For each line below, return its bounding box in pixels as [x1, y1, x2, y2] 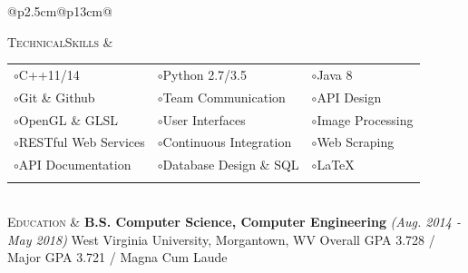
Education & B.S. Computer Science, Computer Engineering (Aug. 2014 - [7, 212, 461, 231]
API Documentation [18, 155, 132, 174]
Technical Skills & [7, 32, 113, 51]
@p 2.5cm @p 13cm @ [7, 2, 112, 20]
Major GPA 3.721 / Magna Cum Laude [7, 248, 228, 267]
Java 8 [317, 64, 353, 83]
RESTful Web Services [18, 132, 145, 151]
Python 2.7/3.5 [162, 64, 247, 83]
